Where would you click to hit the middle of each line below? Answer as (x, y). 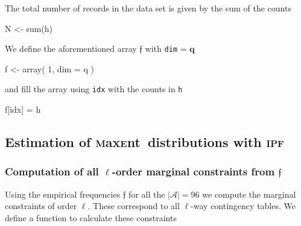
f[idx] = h (23, 109)
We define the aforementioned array (71, 49)
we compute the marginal (249, 194)
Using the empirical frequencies (63, 194)
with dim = (166, 49)
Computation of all (52, 171)
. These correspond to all (134, 206)
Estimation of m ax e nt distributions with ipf (144, 142)
